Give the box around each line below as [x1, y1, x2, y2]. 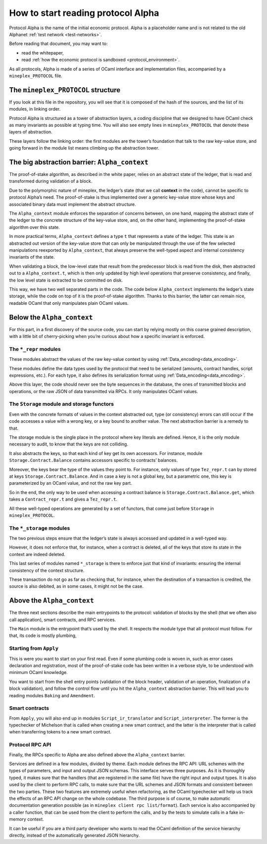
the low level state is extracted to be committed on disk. [9, 277, 123, 283]
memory [9, 816, 27, 822]
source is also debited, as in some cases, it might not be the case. [9, 583, 143, 589]
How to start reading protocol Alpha [9, 7, 159, 18]
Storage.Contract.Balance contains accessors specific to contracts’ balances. [9, 457, 178, 463]
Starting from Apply [9, 645, 59, 652]
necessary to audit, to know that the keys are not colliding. [9, 441, 129, 447]
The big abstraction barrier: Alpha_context [9, 158, 148, 166]
